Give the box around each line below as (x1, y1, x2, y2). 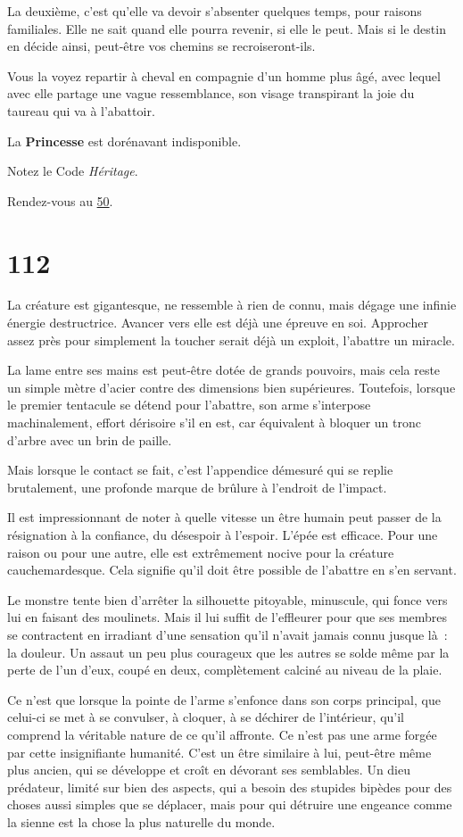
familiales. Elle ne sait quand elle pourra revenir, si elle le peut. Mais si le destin (7, 19, 446, 37)
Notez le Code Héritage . (7, 162, 138, 180)
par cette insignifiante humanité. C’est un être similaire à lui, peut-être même (7, 742, 432, 761)
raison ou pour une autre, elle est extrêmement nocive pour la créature (7, 543, 394, 561)
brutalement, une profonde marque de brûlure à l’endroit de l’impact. (7, 477, 387, 496)
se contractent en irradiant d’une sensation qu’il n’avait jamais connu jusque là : (7, 625, 448, 643)
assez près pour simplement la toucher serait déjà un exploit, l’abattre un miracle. (7, 330, 455, 349)
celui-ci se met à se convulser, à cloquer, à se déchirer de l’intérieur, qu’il (7, 708, 404, 726)
